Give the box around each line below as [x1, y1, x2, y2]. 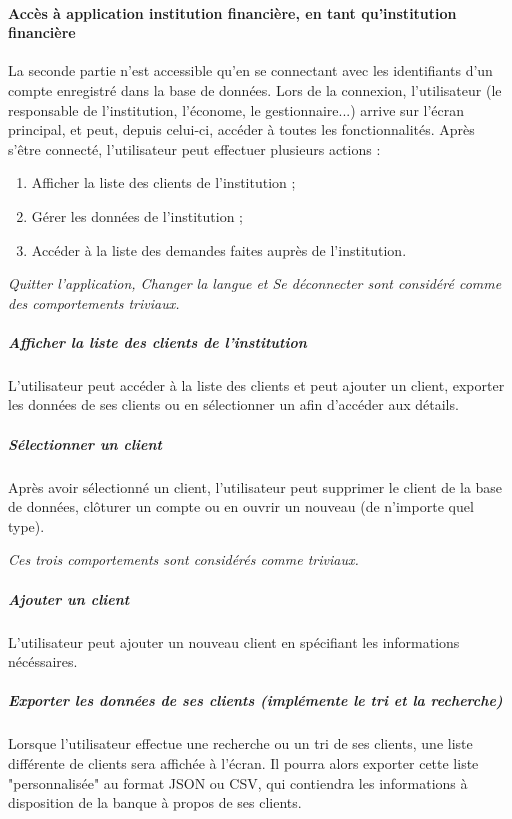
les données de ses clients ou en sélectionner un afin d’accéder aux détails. [8, 394, 459, 415]
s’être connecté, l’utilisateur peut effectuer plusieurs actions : [8, 138, 381, 159]
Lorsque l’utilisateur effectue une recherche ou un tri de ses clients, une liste [8, 733, 473, 754]
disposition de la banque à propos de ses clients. [8, 792, 302, 813]
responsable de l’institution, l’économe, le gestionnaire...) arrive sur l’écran [8, 99, 465, 120]
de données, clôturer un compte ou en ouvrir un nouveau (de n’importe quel [8, 496, 474, 517]
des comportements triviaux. [8, 292, 180, 313]
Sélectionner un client [8, 433, 163, 454]
